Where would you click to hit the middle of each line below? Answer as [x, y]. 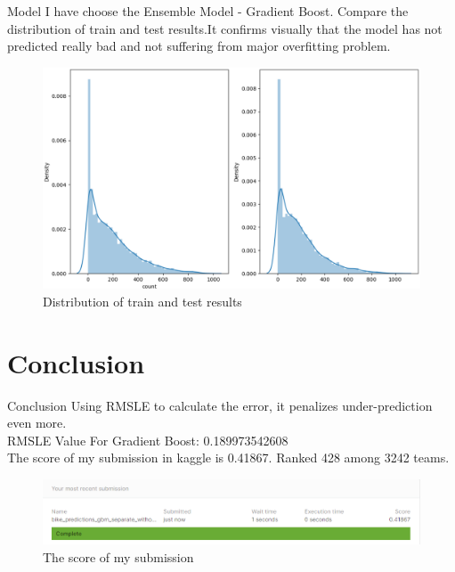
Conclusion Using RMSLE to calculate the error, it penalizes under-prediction [220, 405]
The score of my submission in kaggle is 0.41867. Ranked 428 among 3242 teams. [228, 458]
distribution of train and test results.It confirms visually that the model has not [225, 28]
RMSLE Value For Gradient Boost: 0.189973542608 [148, 440]
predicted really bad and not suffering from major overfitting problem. [199, 46]
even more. [37, 423]
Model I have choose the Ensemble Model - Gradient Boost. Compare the [208, 11]
